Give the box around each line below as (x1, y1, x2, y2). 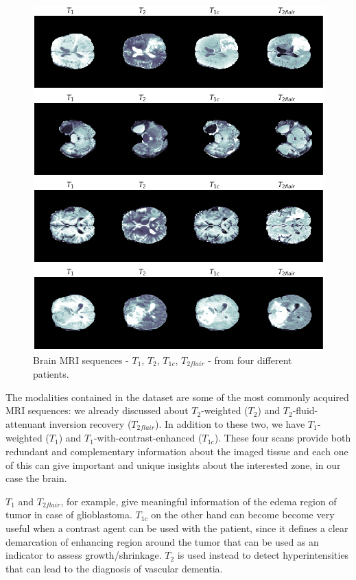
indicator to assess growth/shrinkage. (5, 548, 162, 562)
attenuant (5, 416, 47, 431)
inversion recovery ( (49, 416, 132, 431)
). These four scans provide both (214, 431, 351, 445)
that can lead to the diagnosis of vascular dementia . (5, 561, 223, 575)
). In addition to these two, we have (154, 416, 305, 431)
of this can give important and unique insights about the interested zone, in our (5, 457, 341, 472)
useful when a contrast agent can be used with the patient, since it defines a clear (5, 520, 348, 535)
